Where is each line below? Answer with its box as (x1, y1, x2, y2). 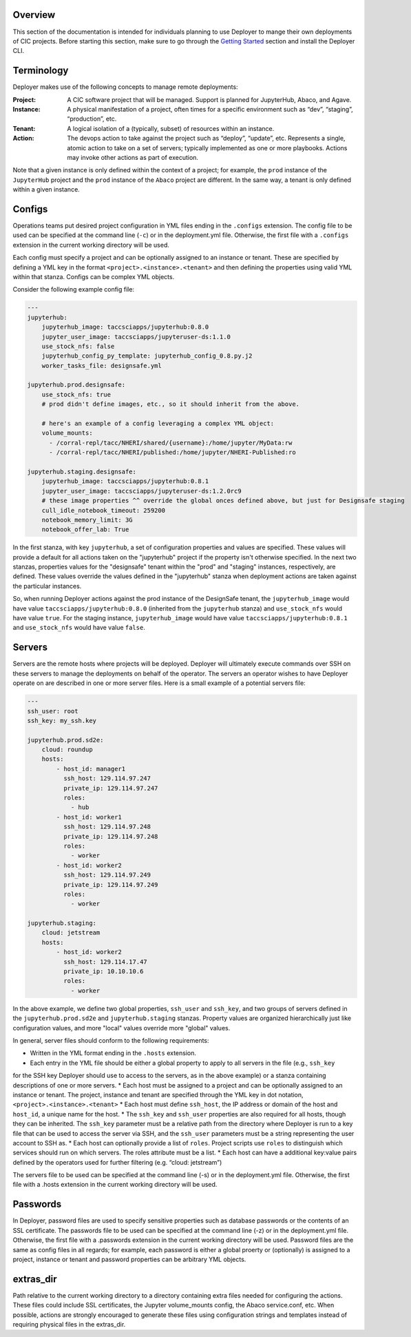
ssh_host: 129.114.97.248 (63, 823, 151, 830)
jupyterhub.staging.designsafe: (27, 467, 137, 476)
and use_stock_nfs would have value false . (12, 624, 146, 632)
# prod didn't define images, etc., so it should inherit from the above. (41, 400, 299, 408)
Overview (12, 9, 56, 21)
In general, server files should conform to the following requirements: (12, 1036, 209, 1044)
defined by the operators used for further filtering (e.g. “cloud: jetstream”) (12, 1158, 222, 1166)
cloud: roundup (41, 746, 93, 754)
